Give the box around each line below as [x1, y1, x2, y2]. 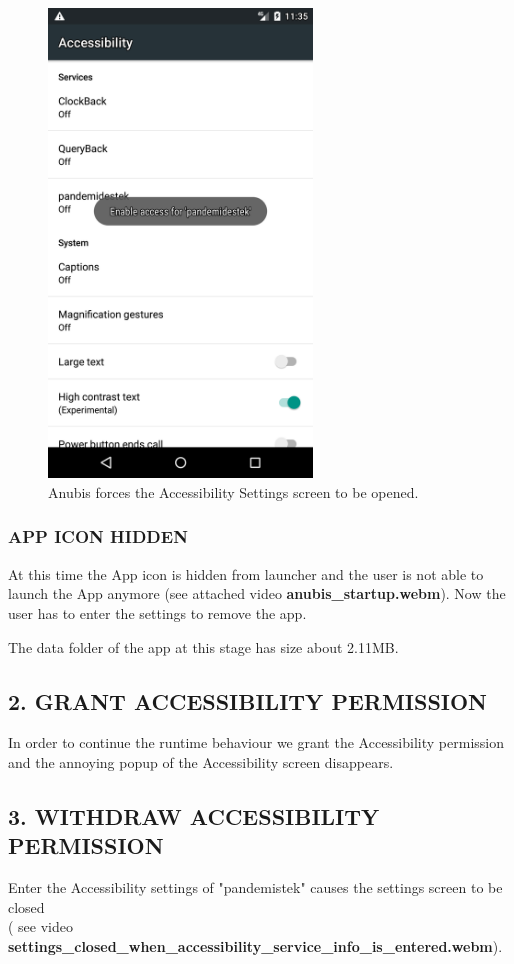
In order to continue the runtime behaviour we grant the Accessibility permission [8, 732, 504, 753]
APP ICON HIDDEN [8, 524, 188, 549]
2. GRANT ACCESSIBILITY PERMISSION [8, 685, 488, 716]
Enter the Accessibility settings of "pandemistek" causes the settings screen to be [8, 877, 503, 898]
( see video [8, 916, 74, 937]
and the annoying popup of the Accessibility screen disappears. [8, 751, 394, 772]
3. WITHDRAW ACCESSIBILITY [8, 800, 380, 831]
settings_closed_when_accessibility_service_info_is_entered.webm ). [8, 935, 503, 956]
